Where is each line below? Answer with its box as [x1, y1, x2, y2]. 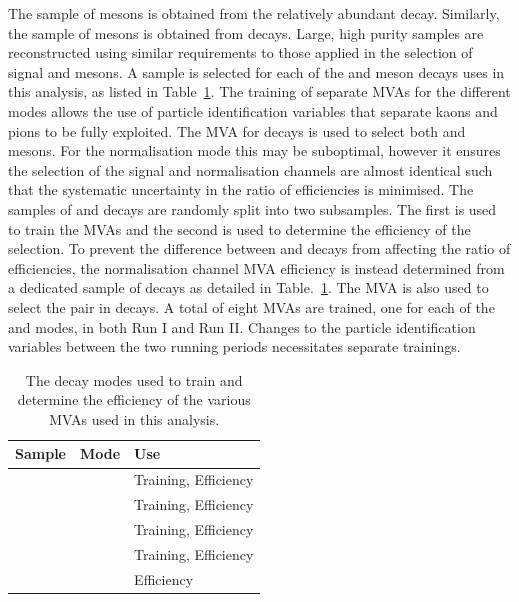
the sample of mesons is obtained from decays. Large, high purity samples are [8, 22, 484, 43]
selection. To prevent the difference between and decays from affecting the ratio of [8, 238, 511, 259]
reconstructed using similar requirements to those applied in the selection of [8, 42, 473, 63]
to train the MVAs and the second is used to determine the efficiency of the [8, 218, 471, 239]
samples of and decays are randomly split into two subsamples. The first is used [8, 198, 497, 219]
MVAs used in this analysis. [49, 408, 220, 429]
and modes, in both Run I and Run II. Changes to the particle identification [8, 316, 476, 337]
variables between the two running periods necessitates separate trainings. [8, 336, 461, 357]
